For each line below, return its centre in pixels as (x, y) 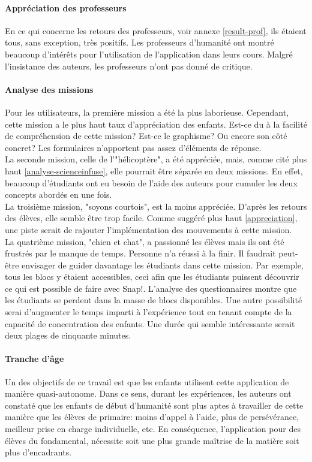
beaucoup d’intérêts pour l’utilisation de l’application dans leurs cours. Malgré (149, 54)
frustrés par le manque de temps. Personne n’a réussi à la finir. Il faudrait (140, 253)
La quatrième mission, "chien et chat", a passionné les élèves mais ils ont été (145, 241)
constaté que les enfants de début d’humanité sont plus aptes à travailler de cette (154, 405)
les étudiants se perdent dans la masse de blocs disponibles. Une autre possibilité (154, 300)
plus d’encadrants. (38, 452)
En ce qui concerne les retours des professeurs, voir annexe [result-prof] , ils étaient (156, 30)
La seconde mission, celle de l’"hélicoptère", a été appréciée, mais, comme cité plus (156, 159)
